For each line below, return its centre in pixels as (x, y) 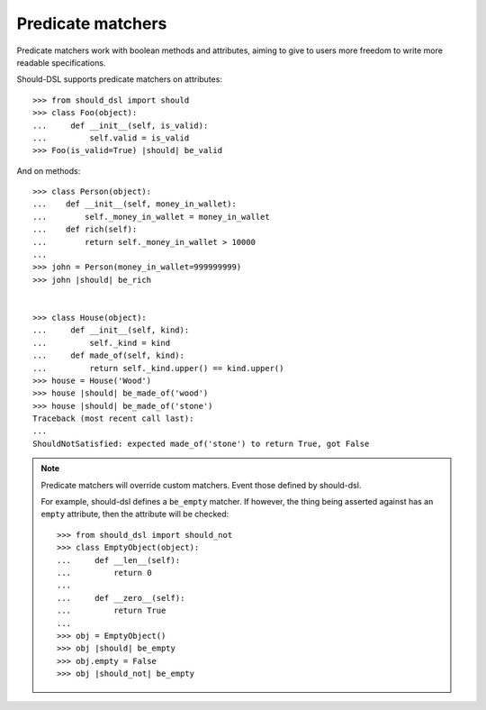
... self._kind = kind (102, 343)
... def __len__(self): (119, 560)
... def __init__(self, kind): (111, 330)
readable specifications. (61, 62)
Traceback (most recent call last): (113, 419)
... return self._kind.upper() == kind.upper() (158, 368)
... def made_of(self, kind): (108, 355)
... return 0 (104, 573)
